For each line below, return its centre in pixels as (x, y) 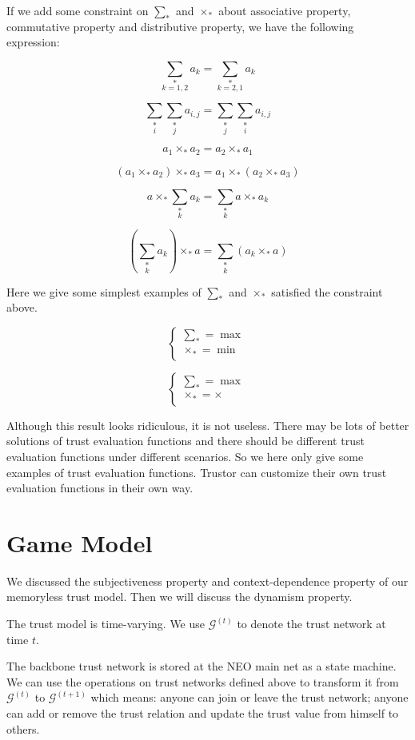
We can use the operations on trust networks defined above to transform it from (203, 681)
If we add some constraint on (78, 10)
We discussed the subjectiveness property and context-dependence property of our (207, 581)
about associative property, (285, 10)
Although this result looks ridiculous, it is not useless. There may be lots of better (208, 425)
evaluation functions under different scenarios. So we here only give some (185, 456)
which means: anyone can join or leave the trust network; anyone (249, 697)
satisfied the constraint (327, 291)
